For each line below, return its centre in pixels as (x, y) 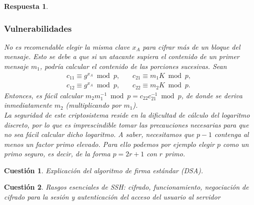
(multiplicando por (94, 105)
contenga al (232, 134)
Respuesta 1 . (26, 6)
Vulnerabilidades (38, 28)
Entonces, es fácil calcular (44, 95)
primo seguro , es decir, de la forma (57, 154)
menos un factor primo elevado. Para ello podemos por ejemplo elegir (109, 144)
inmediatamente (28, 105)
